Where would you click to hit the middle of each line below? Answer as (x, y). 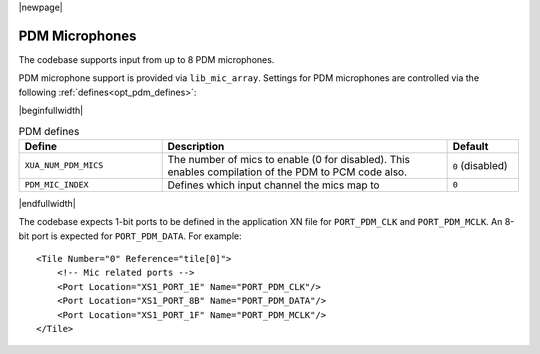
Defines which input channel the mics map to (273, 185)
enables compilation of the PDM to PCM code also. (287, 172)
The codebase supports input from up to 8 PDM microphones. (146, 59)
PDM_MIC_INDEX (56, 185)
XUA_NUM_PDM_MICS (64, 165)
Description (196, 146)
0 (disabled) (480, 165)
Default (470, 146)
